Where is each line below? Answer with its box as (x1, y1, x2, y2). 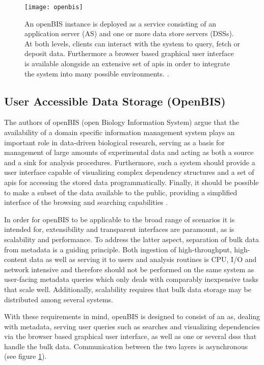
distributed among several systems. (4, 294, 113, 304)
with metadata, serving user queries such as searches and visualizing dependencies (4, 321, 260, 331)
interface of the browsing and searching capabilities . (4, 197, 168, 207)
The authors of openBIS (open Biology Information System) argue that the (4, 117, 240, 127)
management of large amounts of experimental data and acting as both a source (4, 147, 254, 158)
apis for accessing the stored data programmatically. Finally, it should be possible (4, 176, 259, 187)
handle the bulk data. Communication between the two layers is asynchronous (4, 341, 248, 351)
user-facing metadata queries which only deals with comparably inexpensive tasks (4, 274, 259, 284)
